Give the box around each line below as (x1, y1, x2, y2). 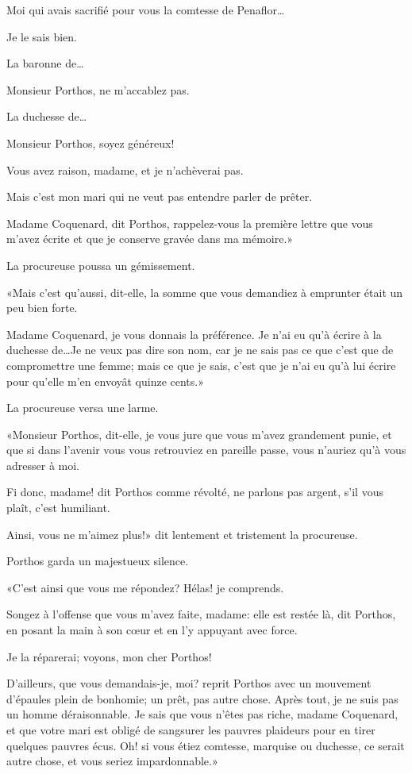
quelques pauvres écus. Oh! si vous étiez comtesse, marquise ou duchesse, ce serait (6, 737, 405, 753)
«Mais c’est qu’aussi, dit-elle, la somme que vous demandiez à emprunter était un (6, 283, 403, 300)
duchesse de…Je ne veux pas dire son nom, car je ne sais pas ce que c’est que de (6, 341, 394, 358)
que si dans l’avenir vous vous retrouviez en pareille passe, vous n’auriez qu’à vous (6, 441, 406, 458)
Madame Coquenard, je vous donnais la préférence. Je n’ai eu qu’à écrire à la (6, 325, 382, 342)
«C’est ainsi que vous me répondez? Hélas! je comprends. (6, 579, 284, 595)
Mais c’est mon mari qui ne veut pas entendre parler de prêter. (6, 188, 313, 205)
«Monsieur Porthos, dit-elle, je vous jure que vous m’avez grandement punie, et (6, 426, 392, 442)
